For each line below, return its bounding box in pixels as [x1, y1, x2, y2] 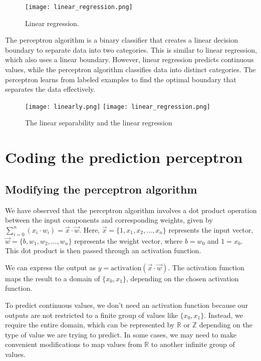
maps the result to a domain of [5, 273, 100, 283]
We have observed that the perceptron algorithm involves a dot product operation [5, 205, 257, 215]
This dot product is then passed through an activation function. [5, 245, 201, 256]
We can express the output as [5, 262, 96, 272]
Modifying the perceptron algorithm [5, 181, 197, 197]
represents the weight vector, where [74, 235, 183, 246]
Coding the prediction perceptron [5, 147, 243, 167]
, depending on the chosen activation [126, 273, 239, 283]
